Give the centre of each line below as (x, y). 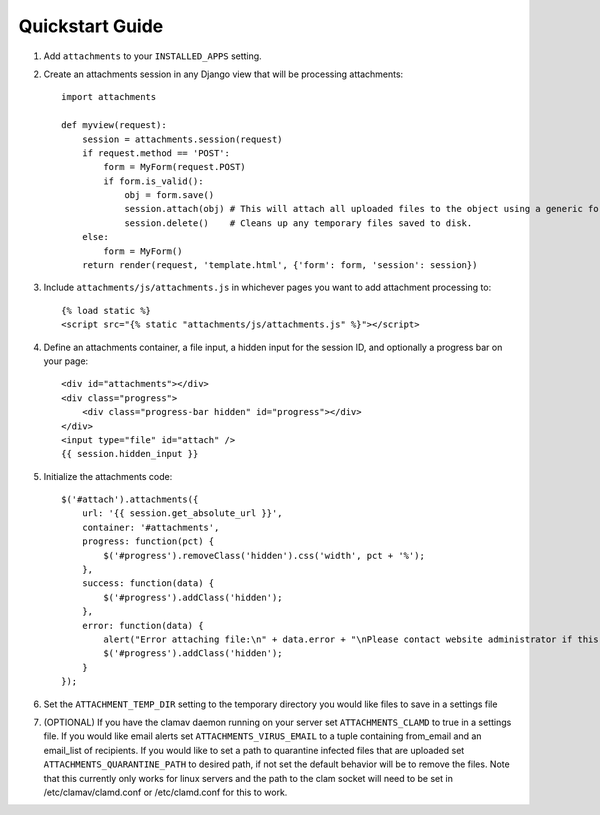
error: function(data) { (142, 625)
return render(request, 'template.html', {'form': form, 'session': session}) (279, 265)
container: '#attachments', (150, 527)
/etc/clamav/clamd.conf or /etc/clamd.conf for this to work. (165, 792)
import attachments (109, 97)
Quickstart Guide (91, 26)
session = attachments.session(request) (182, 139)
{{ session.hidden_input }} (130, 454)
